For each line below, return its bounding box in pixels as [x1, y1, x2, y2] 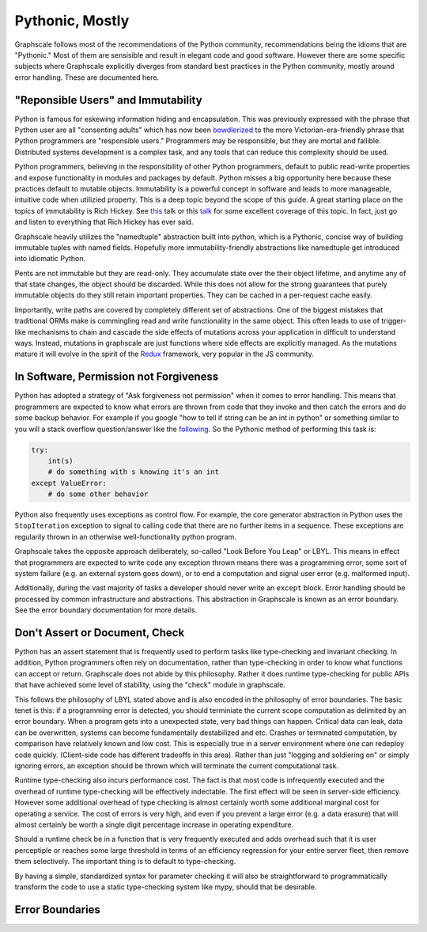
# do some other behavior [47, 490, 149, 498]
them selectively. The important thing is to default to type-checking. [14, 857, 236, 866]
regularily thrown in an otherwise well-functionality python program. [14, 532, 236, 541]
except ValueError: [31, 479, 107, 487]
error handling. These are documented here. [14, 72, 160, 82]
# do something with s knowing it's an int [47, 468, 219, 476]
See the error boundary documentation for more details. [14, 605, 198, 615]
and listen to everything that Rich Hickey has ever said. [14, 218, 194, 227]
